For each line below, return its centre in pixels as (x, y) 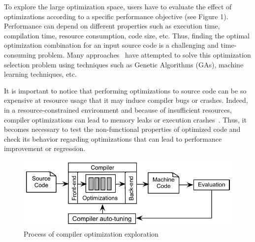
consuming (20, 54)
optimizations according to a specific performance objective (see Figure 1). (116, 16)
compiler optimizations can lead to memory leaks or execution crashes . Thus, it (125, 119)
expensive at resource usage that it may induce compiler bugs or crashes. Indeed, (126, 100)
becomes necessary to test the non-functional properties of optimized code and (122, 129)
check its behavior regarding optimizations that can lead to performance (113, 138)
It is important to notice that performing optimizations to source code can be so (125, 90)
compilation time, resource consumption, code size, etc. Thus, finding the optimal (127, 35)
